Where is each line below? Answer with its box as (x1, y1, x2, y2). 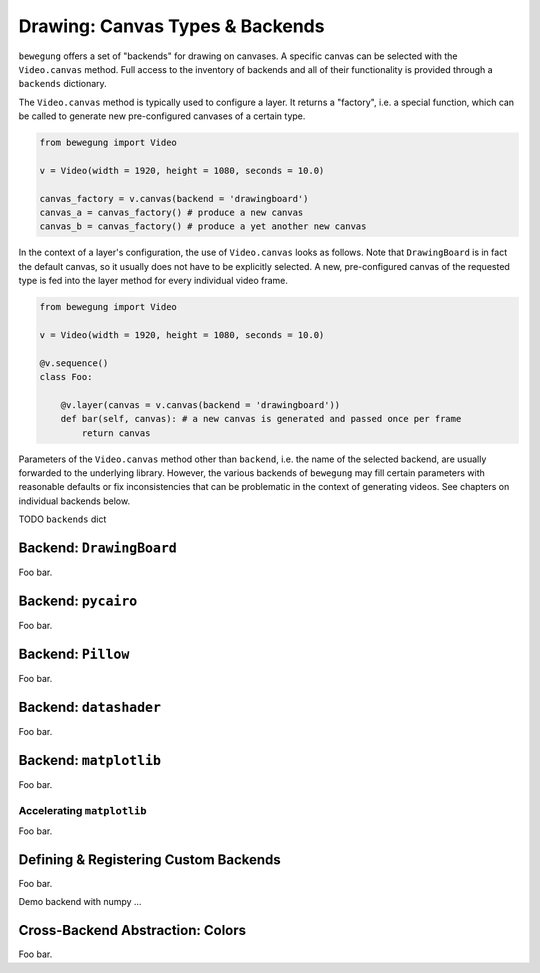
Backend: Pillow (18, 645, 130, 662)
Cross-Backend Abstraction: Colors (18, 922, 247, 939)
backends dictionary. (18, 78, 107, 90)
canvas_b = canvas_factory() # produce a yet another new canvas (39, 221, 367, 232)
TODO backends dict (18, 513, 107, 525)
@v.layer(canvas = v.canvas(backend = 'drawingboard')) (60, 399, 341, 410)
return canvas (81, 427, 151, 439)
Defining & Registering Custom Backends (18, 851, 282, 868)
